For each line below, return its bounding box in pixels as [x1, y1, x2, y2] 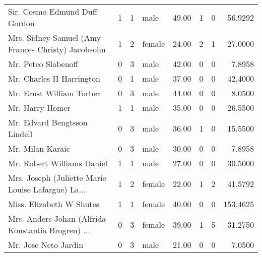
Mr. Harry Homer [8, 102, 71, 113]
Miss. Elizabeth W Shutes [8, 198, 99, 210]
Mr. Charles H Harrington [8, 73, 100, 84]
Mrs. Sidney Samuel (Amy [8, 32, 101, 43]
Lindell [8, 128, 33, 140]
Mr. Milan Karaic [8, 143, 70, 154]
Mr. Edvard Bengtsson [8, 116, 88, 128]
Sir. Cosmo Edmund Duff [8, 6, 98, 17]
